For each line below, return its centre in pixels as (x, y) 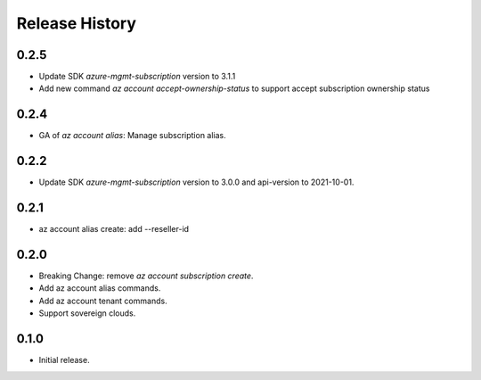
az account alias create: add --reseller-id (114, 229)
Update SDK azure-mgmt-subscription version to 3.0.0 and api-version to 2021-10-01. (196, 182)
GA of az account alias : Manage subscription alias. (132, 136)
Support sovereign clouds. (87, 313)
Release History (77, 23)
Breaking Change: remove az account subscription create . (146, 276)
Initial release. (64, 360)
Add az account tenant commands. (103, 301)
